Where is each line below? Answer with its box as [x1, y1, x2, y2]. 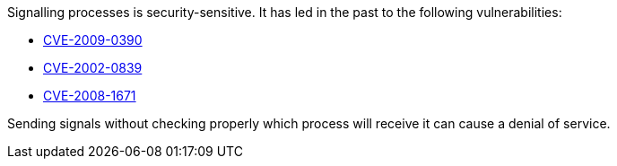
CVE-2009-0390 [43, 32, 143, 48]
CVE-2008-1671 [43, 88, 136, 103]
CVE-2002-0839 [43, 60, 143, 75]
